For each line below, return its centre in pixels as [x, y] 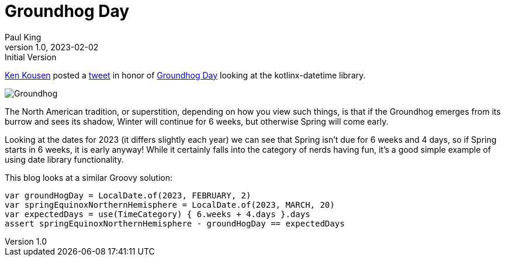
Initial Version [31, 57]
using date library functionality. [64, 159]
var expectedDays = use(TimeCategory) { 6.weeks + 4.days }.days [158, 214]
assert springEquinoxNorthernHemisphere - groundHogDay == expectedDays [175, 223]
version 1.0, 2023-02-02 [52, 47]
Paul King [23, 37]
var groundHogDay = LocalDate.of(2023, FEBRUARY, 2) [128, 195]
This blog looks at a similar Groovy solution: [89, 177]
